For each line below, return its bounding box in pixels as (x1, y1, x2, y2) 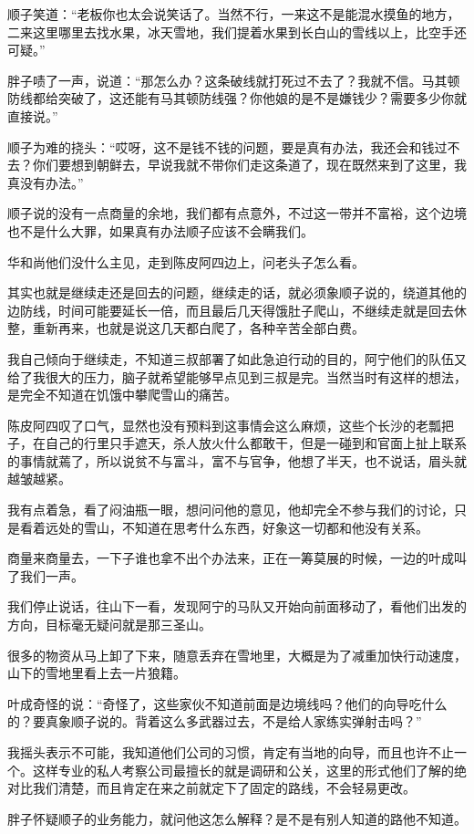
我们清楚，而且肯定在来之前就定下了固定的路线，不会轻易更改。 (32, 778, 416, 798)
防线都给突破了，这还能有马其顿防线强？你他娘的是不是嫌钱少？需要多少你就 (7, 89, 467, 108)
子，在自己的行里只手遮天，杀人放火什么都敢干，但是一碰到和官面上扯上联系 (7, 433, 467, 453)
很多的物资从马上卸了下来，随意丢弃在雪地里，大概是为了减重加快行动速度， (7, 645, 467, 664)
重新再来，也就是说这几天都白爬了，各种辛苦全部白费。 (32, 318, 365, 338)
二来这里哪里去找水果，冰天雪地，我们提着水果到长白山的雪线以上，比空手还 (7, 22, 467, 41)
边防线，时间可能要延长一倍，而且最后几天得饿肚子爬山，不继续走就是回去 (7, 300, 454, 319)
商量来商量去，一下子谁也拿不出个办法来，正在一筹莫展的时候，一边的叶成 (7, 548, 454, 568)
